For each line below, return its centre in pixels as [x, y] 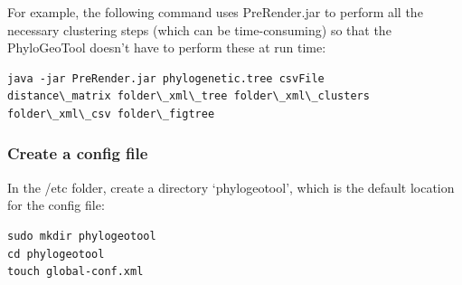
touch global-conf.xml [75, 272]
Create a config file [78, 153]
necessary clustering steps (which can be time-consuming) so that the [199, 29]
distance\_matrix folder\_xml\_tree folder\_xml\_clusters [189, 96]
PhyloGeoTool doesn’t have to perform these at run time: [167, 47]
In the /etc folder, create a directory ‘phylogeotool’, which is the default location [231, 187]
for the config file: [56, 205]
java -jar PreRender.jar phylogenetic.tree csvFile [166, 78]
